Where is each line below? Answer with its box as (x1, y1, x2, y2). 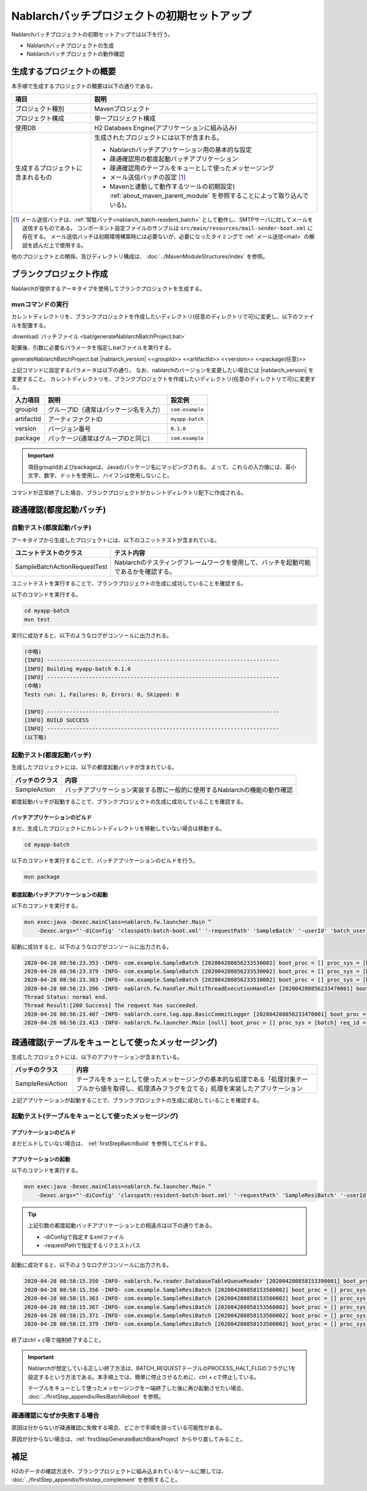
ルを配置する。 (11, 322, 49, 329)
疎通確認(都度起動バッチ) (11, 505, 106, 515)
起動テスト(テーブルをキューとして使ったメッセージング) (11, 1112, 179, 1120)
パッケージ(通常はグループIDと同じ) (48, 434, 150, 443)
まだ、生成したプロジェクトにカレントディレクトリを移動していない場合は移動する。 (11, 825, 226, 832)
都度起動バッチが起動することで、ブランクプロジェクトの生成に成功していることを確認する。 (11, 798, 247, 805)
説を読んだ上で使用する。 (22, 241, 87, 249)
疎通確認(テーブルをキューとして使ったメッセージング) (11, 1037, 218, 1047)
